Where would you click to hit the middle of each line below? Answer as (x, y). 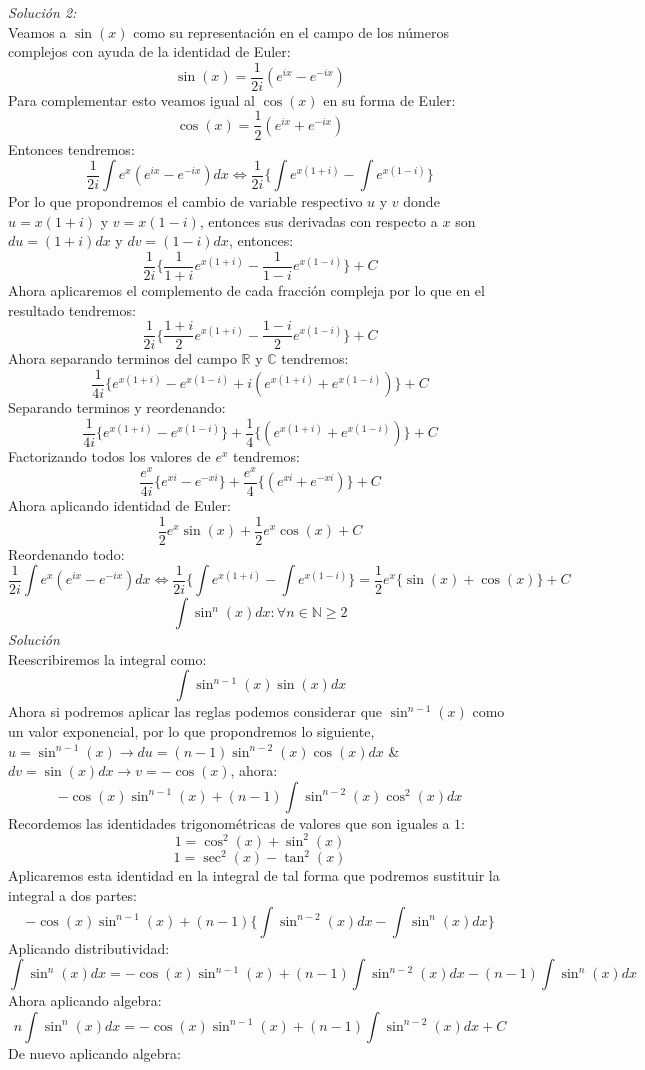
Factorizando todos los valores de (109, 456)
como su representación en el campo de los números (291, 31)
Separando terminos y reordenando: (117, 407)
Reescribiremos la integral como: (107, 658)
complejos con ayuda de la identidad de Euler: (149, 51)
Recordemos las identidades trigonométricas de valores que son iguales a (229, 822)
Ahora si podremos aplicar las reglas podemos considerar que (195, 711)
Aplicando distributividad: (89, 947)
